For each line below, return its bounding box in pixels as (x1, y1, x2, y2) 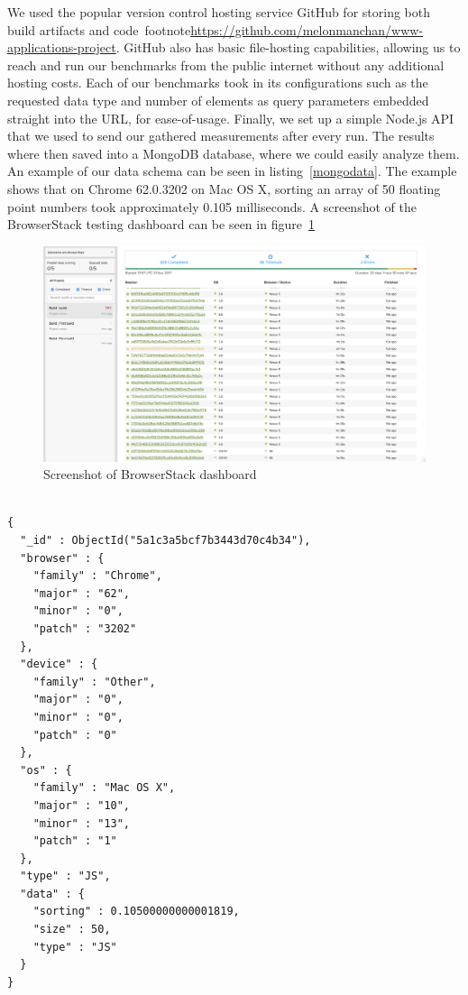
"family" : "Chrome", (32, 569, 162, 583)
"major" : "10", (32, 798, 131, 812)
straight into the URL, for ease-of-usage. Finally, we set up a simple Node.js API (7, 108, 454, 127)
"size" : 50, (32, 923, 111, 936)
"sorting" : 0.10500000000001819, (32, 905, 240, 918)
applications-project (7, 38, 116, 57)
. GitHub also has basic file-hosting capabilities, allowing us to (115, 38, 461, 57)
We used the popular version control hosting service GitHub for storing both (7, 3, 430, 21)
